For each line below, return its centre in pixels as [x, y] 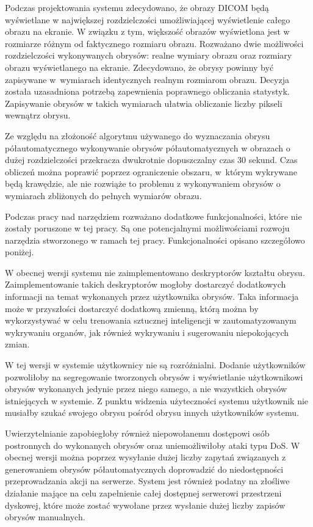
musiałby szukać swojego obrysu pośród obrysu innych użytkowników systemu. [152, 413]
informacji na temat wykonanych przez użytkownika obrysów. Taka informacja [152, 296]
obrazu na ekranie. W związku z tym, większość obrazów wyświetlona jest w [147, 31]
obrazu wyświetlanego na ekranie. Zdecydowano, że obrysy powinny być [139, 67]
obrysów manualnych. [45, 517]
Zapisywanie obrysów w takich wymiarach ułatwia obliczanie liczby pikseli [144, 103]
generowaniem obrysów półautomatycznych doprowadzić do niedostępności [144, 469]
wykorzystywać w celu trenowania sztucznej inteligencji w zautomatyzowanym [151, 320]
